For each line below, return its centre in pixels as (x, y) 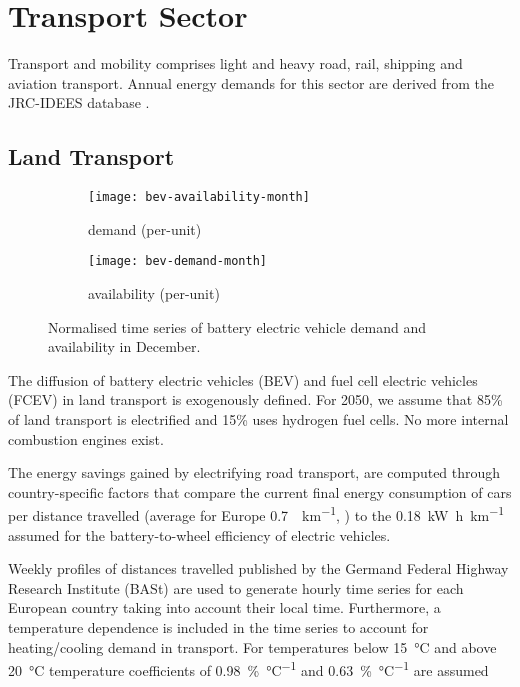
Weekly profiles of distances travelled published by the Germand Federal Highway (258, 568)
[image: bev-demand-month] (177, 261)
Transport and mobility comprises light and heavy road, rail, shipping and (235, 63)
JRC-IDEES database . (79, 102)
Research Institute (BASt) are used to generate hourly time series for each (236, 587)
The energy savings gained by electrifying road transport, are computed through (254, 472)
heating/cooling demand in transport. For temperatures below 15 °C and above (252, 646)
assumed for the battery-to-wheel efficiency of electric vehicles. (199, 534)
